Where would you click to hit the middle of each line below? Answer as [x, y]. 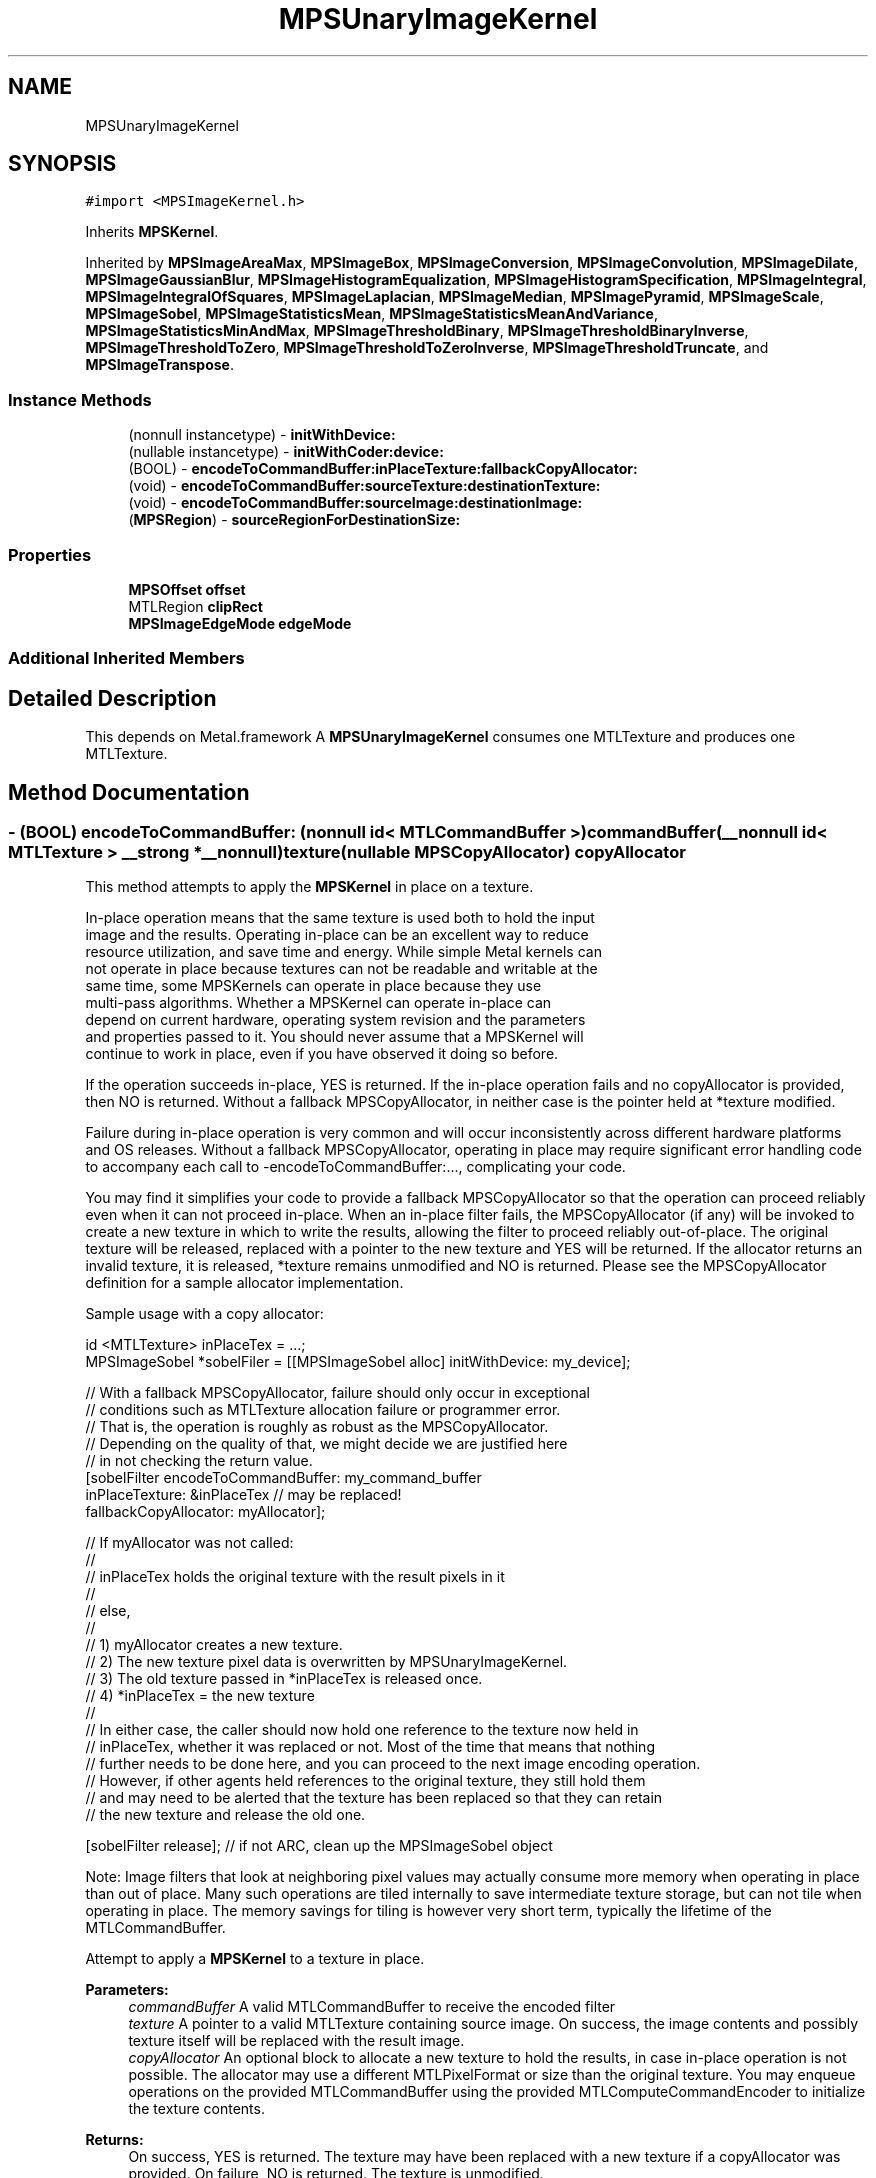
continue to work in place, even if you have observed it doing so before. [322, 1054]
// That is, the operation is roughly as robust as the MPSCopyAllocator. [317, 1427]
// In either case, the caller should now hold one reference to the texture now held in [362, 1730]
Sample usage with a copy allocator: [204, 1314]
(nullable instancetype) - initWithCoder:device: [286, 452]
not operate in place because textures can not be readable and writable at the [341, 969]
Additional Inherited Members [126, 658]
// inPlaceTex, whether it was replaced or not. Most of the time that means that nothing [370, 1747]
